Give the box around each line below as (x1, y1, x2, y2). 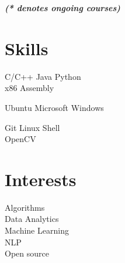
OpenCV (5, 133, 36, 145)
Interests (5, 167, 77, 191)
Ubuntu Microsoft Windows (5, 101, 104, 113)
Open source (5, 247, 49, 259)
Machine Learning (5, 224, 69, 236)
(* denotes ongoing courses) (5, 2, 120, 14)
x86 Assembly (5, 82, 54, 94)
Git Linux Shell (5, 121, 60, 133)
